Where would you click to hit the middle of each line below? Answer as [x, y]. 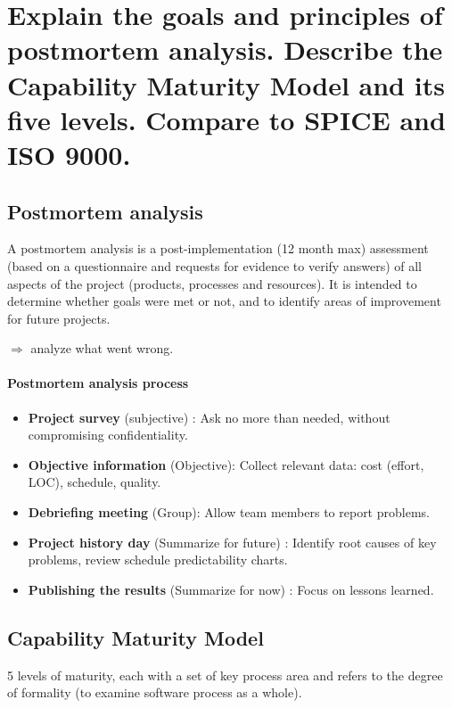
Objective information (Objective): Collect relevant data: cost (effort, [226, 464]
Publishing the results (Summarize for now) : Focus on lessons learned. [231, 589]
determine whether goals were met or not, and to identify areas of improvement [224, 301]
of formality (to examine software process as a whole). [155, 692]
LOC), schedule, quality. [95, 482]
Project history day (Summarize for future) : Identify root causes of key [232, 542]
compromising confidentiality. [108, 435]
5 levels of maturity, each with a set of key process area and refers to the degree [225, 675]
